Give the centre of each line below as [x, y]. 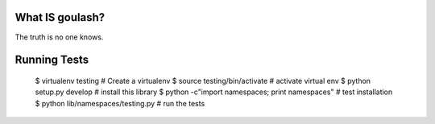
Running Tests [52, 60]
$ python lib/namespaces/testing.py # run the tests [120, 103]
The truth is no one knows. [59, 37]
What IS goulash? [60, 17]
